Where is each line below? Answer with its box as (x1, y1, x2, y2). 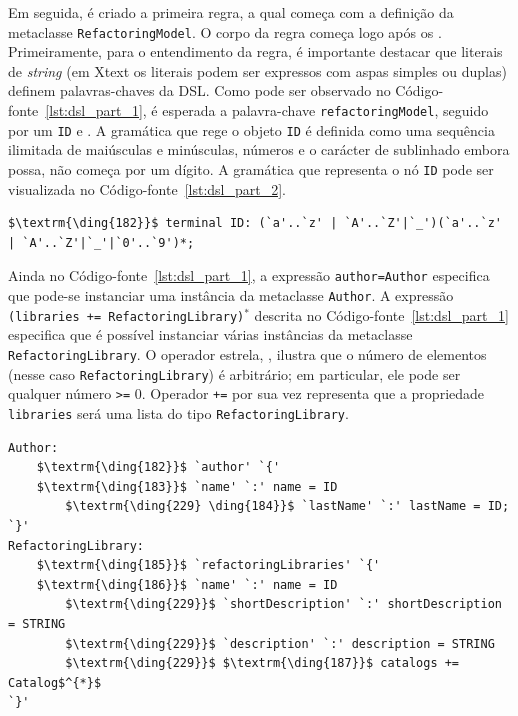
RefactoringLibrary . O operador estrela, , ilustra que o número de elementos (8, 343, 487, 364)
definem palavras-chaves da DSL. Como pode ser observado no (8, 80, 391, 101)
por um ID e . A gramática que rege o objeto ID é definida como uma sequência (8, 119, 495, 140)
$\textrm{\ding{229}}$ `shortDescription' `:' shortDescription (65, 597, 502, 612)
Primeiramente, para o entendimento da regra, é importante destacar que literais (8, 41, 503, 62)
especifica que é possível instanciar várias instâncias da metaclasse (8, 324, 413, 345)
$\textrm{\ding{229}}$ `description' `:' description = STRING (65, 636, 495, 651)
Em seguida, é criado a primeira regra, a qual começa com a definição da (8, 2, 454, 22)
